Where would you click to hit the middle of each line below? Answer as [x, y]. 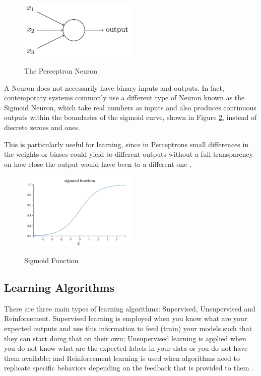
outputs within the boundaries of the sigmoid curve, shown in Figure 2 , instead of [130, 117]
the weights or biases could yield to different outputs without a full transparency [129, 154]
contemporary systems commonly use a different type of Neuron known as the [124, 98]
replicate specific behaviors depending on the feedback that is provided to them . [129, 368]
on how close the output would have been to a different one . [98, 164]
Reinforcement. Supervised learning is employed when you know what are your [126, 318]
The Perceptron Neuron [61, 71]
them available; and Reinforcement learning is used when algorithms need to [122, 358]
